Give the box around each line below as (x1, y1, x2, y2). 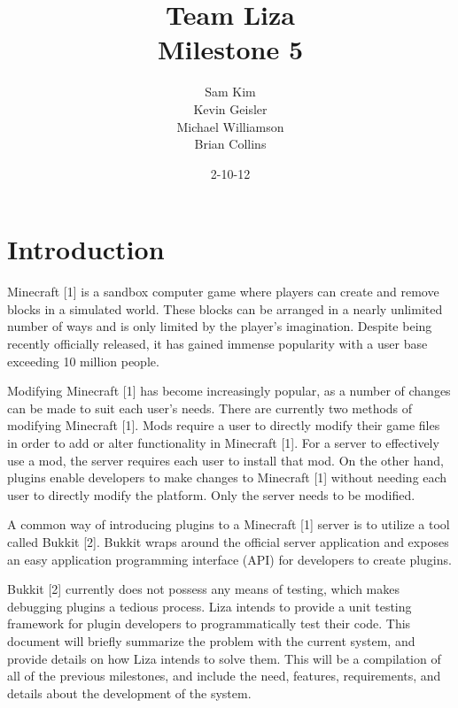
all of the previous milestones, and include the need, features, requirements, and (7, 666, 441, 685)
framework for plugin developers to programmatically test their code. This (7, 614, 411, 633)
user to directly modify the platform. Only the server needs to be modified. (7, 485, 415, 504)
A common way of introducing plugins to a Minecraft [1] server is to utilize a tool (7, 515, 450, 534)
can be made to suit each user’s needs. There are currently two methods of (7, 398, 413, 417)
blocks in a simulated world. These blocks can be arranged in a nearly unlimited (7, 299, 443, 318)
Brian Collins (194, 135, 267, 153)
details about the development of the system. (7, 683, 252, 702)
